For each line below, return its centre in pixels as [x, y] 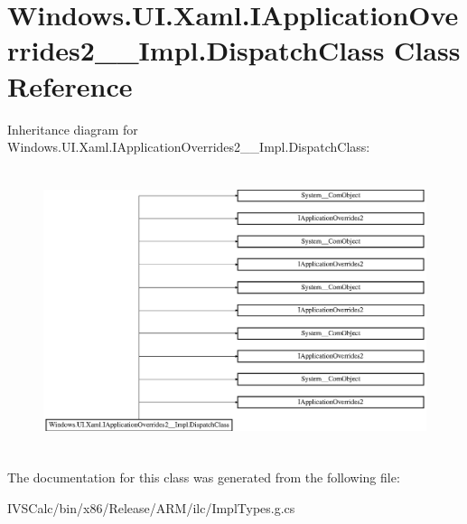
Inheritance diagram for [73, 129]
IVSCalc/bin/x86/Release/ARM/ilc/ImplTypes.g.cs [151, 507]
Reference [70, 85]
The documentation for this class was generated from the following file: [204, 477]
